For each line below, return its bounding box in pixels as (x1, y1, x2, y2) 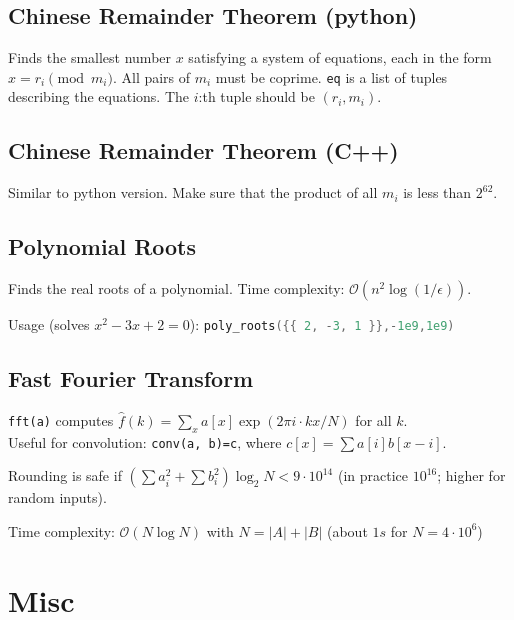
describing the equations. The (8, 86, 190, 107)
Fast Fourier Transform (8, 363, 254, 394)
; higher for (437, 465, 506, 486)
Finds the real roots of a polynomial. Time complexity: (8, 278, 345, 299)
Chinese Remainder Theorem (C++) (8, 135, 399, 166)
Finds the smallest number (8, 47, 172, 68)
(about (326, 520, 368, 541)
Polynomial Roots (8, 231, 197, 262)
